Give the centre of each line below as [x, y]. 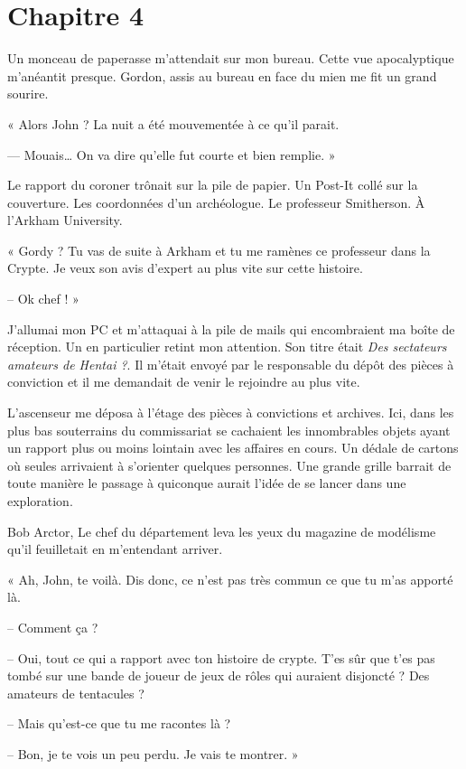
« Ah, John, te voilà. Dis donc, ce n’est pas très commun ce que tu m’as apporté [230, 579]
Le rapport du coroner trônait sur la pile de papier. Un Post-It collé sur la [213, 185]
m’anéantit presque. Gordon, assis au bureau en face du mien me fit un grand [222, 75]
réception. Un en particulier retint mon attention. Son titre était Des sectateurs [227, 347]
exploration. [40, 501]
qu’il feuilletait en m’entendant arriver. [115, 549]
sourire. [28, 94]
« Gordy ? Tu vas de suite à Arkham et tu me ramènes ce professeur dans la [219, 250]
